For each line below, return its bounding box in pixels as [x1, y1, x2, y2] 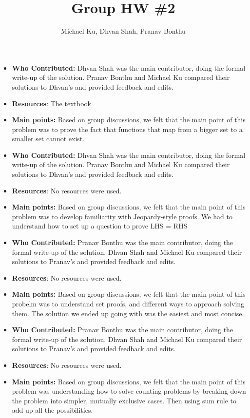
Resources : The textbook [12, 98, 91, 108]
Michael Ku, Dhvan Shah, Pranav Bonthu [61, 26, 186, 36]
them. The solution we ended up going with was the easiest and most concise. [12, 308, 244, 318]
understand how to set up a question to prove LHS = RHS [12, 221, 188, 231]
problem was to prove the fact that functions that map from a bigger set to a [12, 124, 243, 134]
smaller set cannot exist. [12, 133, 85, 144]
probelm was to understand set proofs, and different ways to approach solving [12, 299, 245, 308]
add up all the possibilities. [12, 405, 93, 415]
